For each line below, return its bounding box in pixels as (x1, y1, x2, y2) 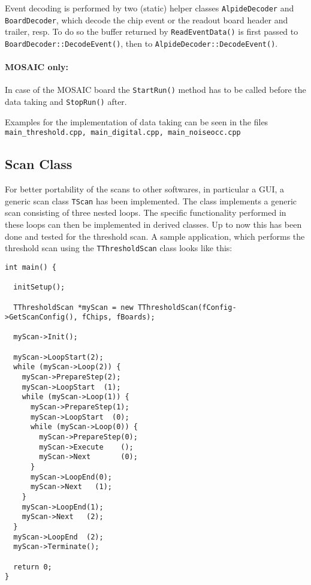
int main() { (5, 263, 56, 272)
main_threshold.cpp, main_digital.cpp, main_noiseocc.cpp (5, 128, 241, 137)
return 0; (13, 562, 52, 571)
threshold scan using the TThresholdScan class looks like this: (5, 242, 233, 254)
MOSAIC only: (5, 61, 69, 73)
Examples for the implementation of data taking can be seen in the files (5, 115, 268, 128)
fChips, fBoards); (81, 313, 155, 322)
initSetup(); (13, 283, 65, 292)
